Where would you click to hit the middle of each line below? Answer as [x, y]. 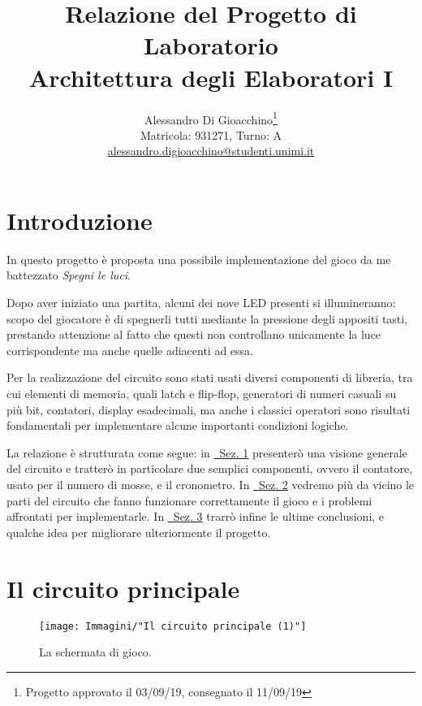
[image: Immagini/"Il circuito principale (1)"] [173, 626]
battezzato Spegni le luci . [69, 275]
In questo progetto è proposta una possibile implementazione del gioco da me [199, 259]
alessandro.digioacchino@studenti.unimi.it [211, 151]
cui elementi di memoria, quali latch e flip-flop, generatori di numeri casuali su [202, 394]
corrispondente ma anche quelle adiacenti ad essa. [130, 350]
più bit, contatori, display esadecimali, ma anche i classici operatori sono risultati [209, 409]
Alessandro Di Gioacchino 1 [211, 118]
